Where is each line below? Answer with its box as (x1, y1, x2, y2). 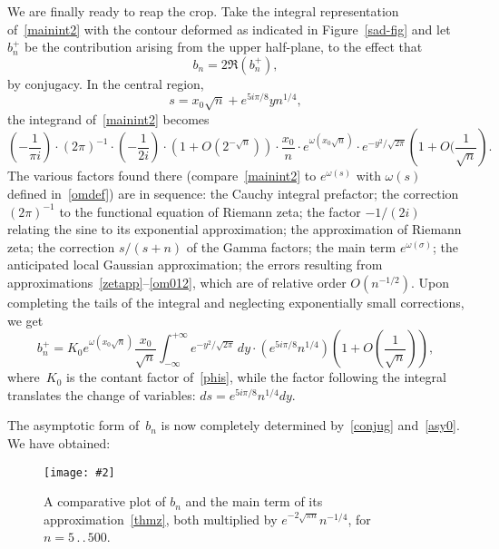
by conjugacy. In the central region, (7, 74, 204, 93)
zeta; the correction (7, 237, 115, 256)
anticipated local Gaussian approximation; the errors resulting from (7, 255, 383, 274)
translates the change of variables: (7, 385, 196, 404)
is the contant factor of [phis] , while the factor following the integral (66, 368, 446, 387)
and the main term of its (185, 492, 323, 511)
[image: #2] (44, 466, 115, 479)
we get (7, 310, 44, 329)
